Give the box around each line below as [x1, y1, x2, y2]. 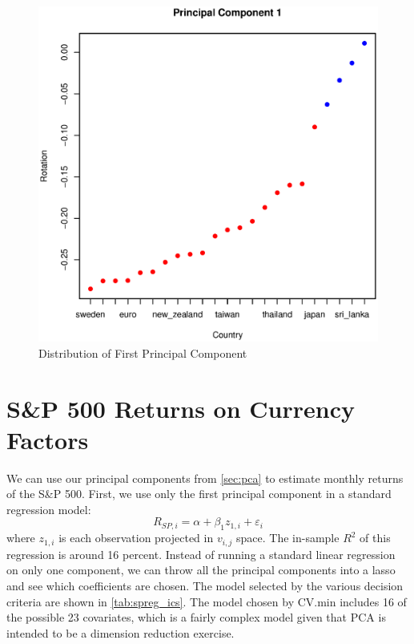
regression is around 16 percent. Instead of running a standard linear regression [6, 545, 396, 562]
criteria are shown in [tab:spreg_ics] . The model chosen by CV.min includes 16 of [6, 593, 407, 610]
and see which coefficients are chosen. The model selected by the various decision [6, 577, 404, 593]
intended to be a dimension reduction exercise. [6, 624, 235, 641]
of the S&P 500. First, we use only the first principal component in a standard [6, 485, 392, 502]
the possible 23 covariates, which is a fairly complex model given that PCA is [6, 609, 386, 626]
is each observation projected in [58, 529, 214, 546]
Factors [6, 423, 89, 456]
